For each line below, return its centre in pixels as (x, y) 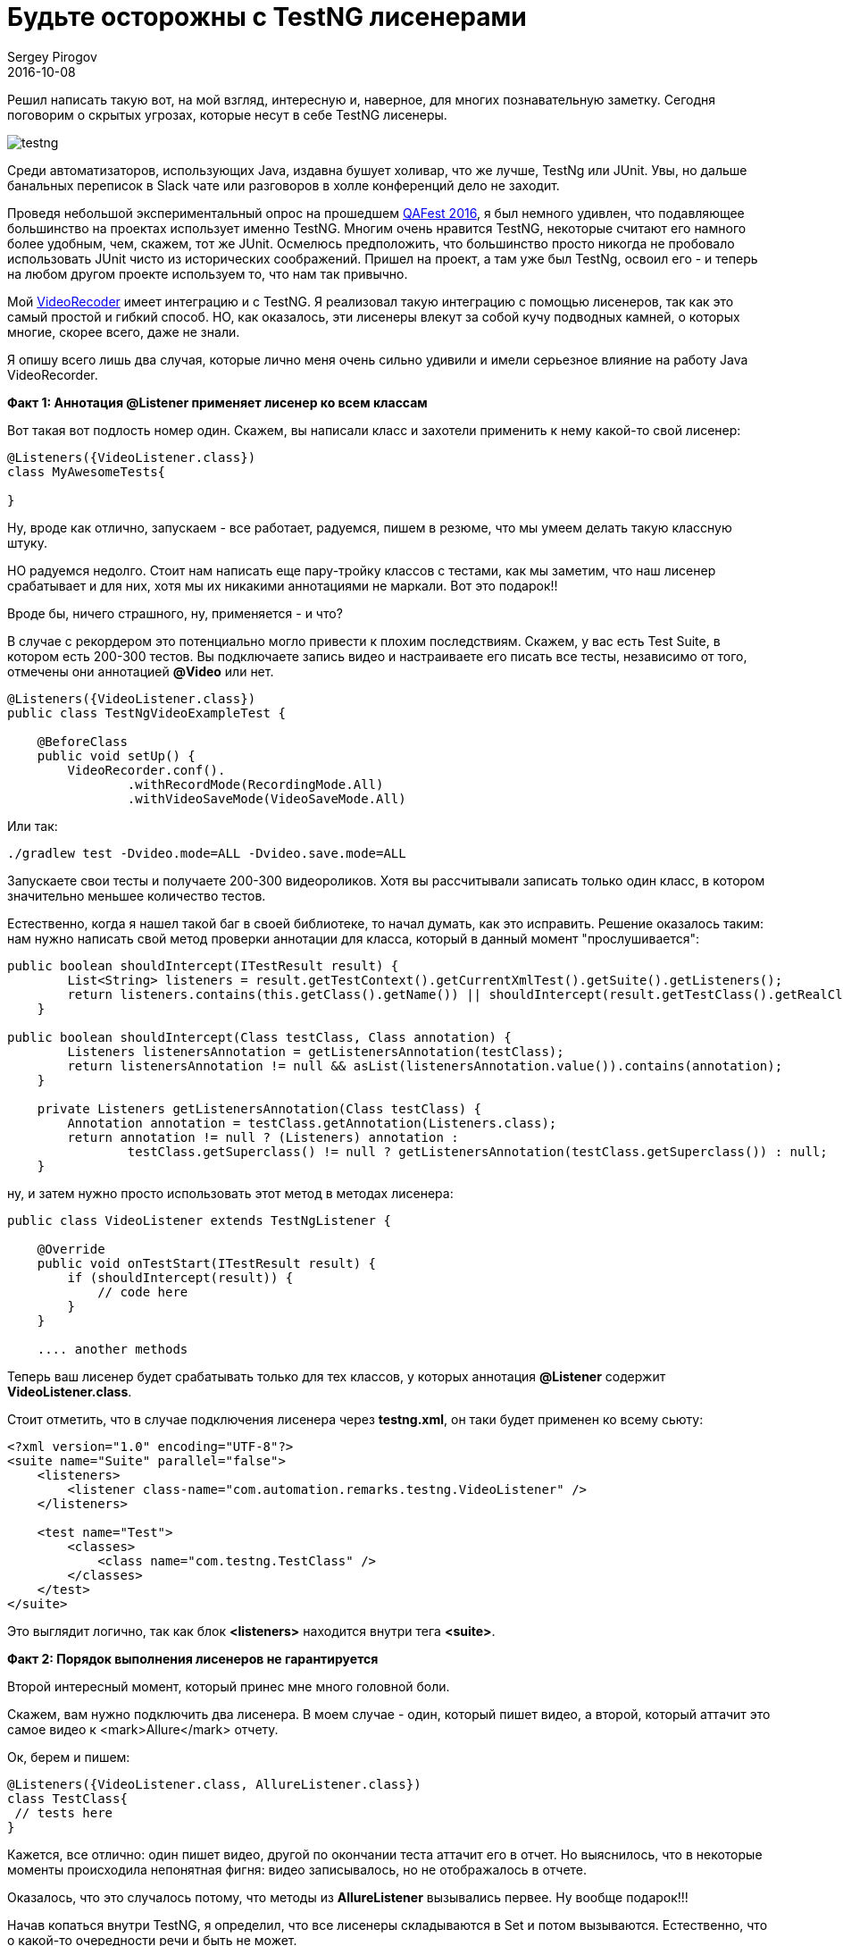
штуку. (27, 542)
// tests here (64, 1812)
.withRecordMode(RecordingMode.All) (255, 784)
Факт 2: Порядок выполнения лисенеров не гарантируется (193, 1658)
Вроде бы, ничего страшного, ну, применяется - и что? (175, 613)
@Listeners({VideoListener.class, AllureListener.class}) (214, 1784)
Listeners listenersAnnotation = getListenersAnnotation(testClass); (316, 1051)
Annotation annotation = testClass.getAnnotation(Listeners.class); (312, 1123)
